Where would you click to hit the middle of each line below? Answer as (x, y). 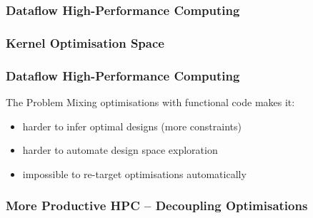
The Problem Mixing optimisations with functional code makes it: (150, 102)
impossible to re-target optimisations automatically (134, 173)
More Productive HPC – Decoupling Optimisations (157, 206)
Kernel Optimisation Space (85, 42)
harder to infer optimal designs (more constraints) (132, 126)
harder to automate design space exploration (120, 150)
